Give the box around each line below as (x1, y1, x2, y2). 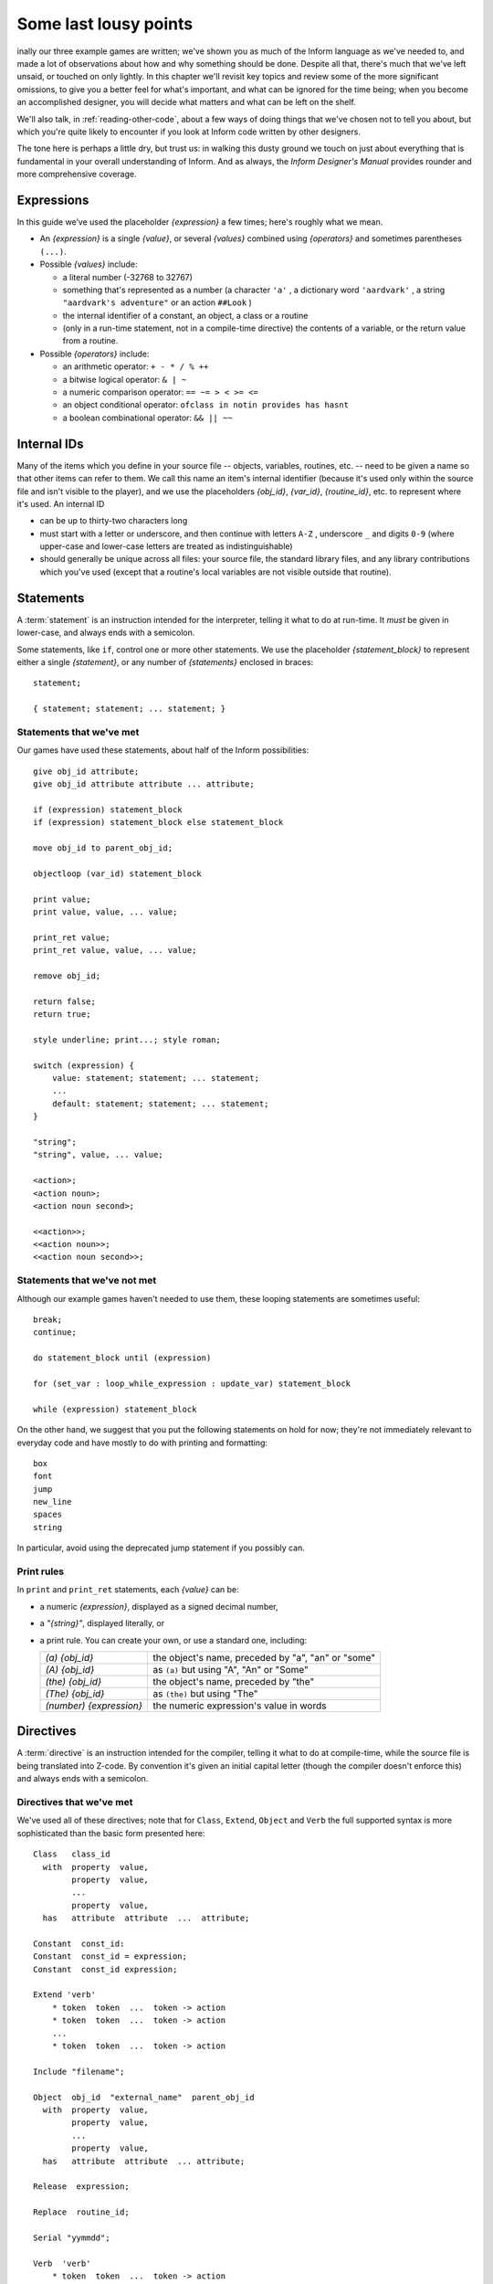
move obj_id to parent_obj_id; (33, 842, 173, 853)
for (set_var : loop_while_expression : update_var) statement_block (33, 1378, 351, 1389)
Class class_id (33, 1849, 110, 1859)
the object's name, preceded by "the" (152, 1675, 315, 1687)
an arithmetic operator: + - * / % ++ (62, 361, 209, 372)
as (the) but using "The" (152, 1687, 258, 1699)
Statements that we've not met (16, 1274, 157, 1287)
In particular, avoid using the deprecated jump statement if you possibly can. (16, 1542, 306, 1553)
